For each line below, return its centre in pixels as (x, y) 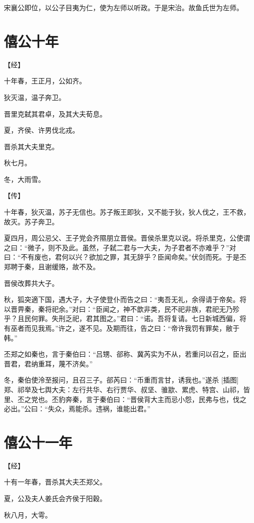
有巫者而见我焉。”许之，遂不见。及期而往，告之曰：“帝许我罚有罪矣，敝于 (122, 328)
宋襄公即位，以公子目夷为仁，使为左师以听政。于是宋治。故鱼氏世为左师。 (124, 7)
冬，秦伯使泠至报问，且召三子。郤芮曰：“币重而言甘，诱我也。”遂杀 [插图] (121, 380)
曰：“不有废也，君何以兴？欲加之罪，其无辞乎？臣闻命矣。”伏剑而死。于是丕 (125, 257)
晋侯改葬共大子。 (31, 283)
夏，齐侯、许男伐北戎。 (42, 130)
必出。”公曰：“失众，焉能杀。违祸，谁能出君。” (77, 409)
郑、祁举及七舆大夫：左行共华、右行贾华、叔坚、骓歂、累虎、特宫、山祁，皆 (127, 389)
